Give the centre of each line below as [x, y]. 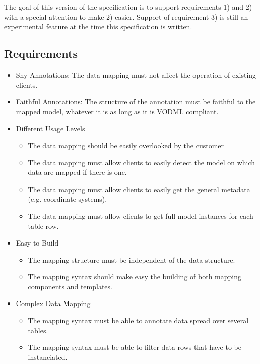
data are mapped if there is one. [77, 172]
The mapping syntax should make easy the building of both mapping [135, 277]
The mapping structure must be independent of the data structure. [132, 259]
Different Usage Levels [50, 128]
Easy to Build [37, 243]
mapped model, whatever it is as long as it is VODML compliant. [117, 111]
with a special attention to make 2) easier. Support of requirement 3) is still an [126, 16]
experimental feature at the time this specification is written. [98, 26]
